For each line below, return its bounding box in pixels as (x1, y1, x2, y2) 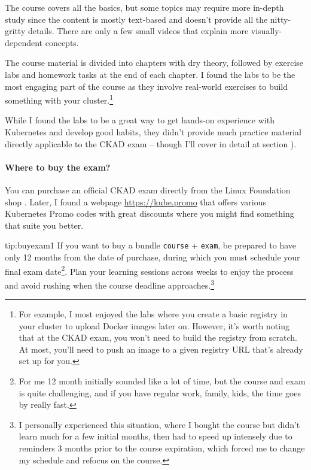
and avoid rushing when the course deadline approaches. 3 (5, 277, 214, 291)
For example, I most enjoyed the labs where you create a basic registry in (19, 308, 288, 320)
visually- (251, 25, 282, 37)
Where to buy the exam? (5, 160, 111, 173)
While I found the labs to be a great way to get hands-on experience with (5, 114, 275, 126)
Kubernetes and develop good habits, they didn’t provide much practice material (5, 126, 301, 138)
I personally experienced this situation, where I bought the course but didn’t (19, 418, 300, 430)
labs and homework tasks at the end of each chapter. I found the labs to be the (5, 68, 295, 80)
